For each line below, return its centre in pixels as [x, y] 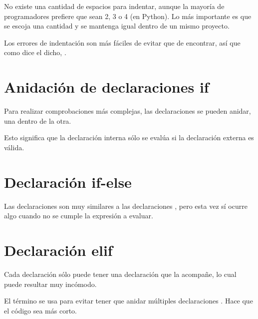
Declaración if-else [68, 182]
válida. [14, 147]
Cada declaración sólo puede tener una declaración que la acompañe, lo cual [120, 274]
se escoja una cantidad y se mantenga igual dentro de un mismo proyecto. [117, 26]
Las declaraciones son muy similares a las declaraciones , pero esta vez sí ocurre [126, 206]
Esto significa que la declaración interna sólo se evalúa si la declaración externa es [129, 137]
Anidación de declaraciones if [107, 87]
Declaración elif [58, 250]
